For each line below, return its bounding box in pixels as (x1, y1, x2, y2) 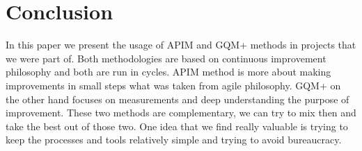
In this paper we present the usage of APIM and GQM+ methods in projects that (6, 37, 356, 52)
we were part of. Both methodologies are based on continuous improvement (6, 51, 326, 65)
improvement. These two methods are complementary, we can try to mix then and (6, 105, 356, 120)
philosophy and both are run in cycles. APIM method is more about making (6, 64, 331, 79)
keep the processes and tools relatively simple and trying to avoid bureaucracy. (6, 132, 342, 147)
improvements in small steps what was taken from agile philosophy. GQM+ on (6, 78, 341, 92)
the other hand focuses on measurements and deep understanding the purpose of (6, 91, 349, 106)
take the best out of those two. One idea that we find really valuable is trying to (6, 118, 348, 133)
